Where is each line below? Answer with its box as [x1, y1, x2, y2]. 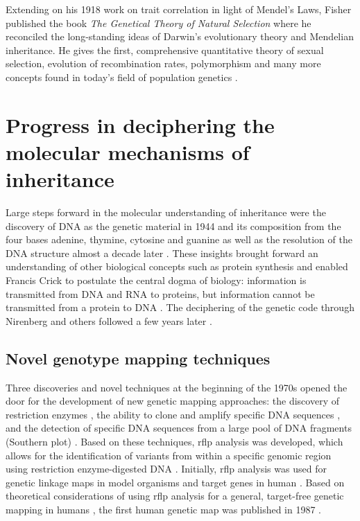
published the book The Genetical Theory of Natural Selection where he [6, 15, 311, 30]
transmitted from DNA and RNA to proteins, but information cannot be [6, 286, 315, 301]
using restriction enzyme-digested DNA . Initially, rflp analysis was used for [6, 461, 327, 476]
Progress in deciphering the [6, 110, 275, 139]
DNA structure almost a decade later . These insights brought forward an [6, 245, 318, 260]
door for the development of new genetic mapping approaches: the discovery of [6, 394, 339, 408]
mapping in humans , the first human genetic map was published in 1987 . [6, 502, 321, 516]
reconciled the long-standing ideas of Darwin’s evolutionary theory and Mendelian [6, 29, 354, 44]
